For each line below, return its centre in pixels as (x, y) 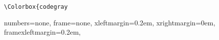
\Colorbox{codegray (36, 7)
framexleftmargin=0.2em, (43, 32)
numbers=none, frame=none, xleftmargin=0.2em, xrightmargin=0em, (110, 22)
